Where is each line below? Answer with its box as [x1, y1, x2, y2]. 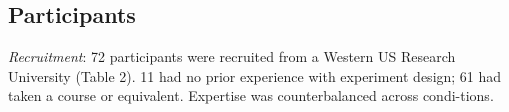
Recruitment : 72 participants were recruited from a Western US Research [8, 46, 456, 67]
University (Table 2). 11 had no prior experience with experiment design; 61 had [8, 65, 502, 86]
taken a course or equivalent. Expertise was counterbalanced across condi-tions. [8, 85, 494, 106]
